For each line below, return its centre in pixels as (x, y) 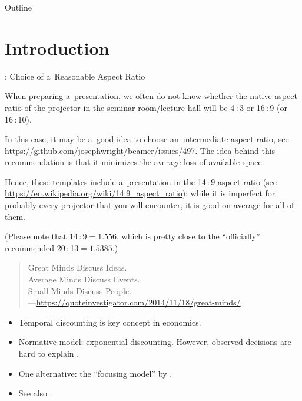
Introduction (57, 47)
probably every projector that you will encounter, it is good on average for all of (150, 205)
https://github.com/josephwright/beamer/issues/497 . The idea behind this (140, 150)
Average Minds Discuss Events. (84, 279)
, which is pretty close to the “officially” (188, 236)
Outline (18, 7)
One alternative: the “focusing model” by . (95, 373)
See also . (35, 393)
